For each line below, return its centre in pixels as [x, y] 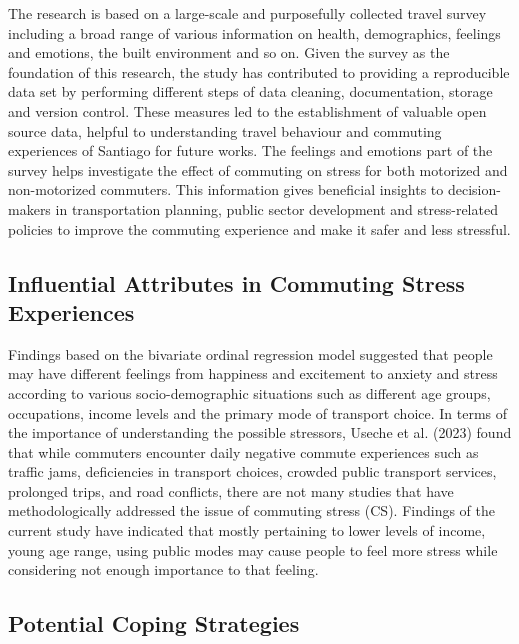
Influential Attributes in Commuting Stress [236, 282]
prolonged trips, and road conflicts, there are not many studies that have [231, 490]
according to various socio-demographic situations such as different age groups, [249, 392]
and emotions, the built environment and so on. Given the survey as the [229, 52]
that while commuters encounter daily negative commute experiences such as [243, 451]
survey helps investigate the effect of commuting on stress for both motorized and [258, 169]
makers [29, 208]
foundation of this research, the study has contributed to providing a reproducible [259, 71]
